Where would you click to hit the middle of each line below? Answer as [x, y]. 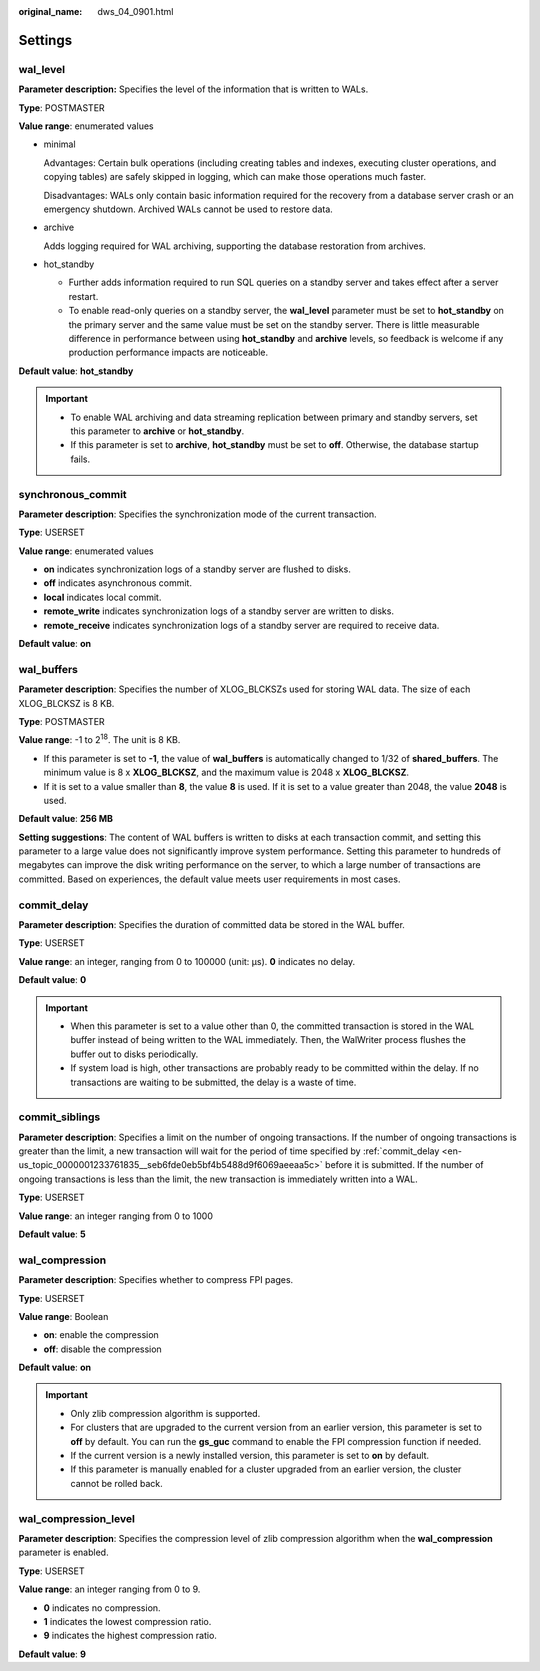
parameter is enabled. [63, 1552]
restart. [83, 296]
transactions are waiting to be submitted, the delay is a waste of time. [213, 1082]
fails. [80, 459]
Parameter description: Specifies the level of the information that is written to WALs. [193, 89]
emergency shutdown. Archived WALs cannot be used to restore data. [188, 209]
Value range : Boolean [63, 1316]
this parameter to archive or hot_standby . [157, 431]
